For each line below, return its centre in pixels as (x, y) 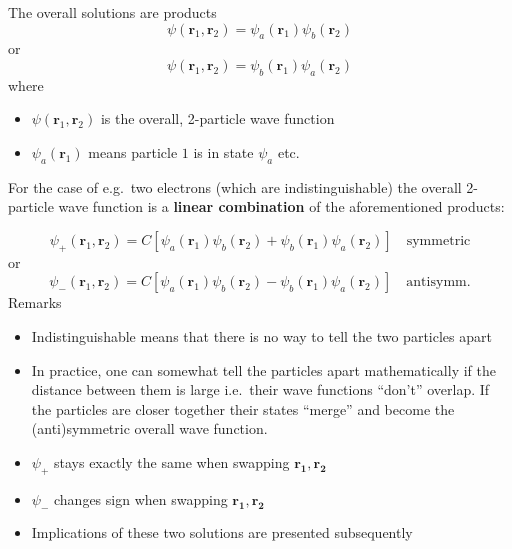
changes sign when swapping (140, 498)
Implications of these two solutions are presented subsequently (222, 532)
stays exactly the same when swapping (171, 461)
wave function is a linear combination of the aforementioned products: (281, 206)
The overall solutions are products (112, 12)
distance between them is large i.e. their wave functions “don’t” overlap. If (260, 389)
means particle (133, 151)
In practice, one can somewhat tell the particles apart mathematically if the (263, 369)
